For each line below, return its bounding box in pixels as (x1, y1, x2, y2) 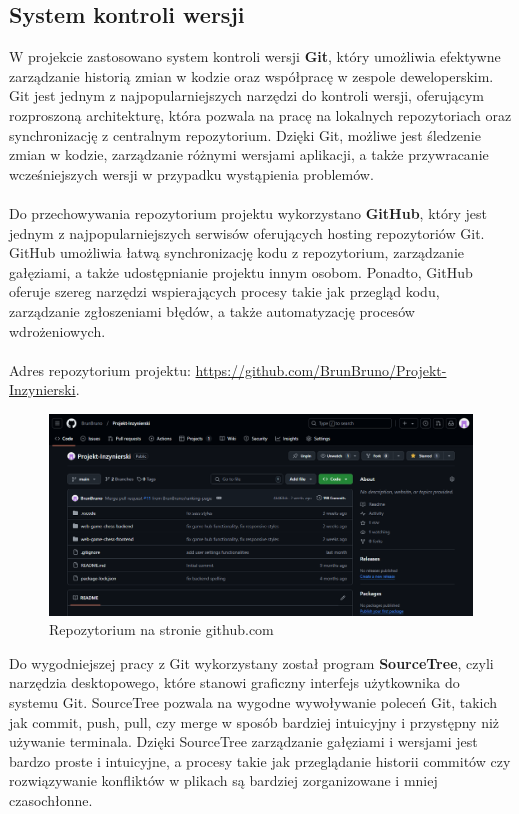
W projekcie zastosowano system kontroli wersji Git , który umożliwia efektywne (9, 46, 501, 67)
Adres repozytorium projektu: (9, 359, 191, 380)
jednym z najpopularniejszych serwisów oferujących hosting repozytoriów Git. (9, 222, 485, 243)
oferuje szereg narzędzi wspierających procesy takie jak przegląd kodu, (9, 281, 440, 302)
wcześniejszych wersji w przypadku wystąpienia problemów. (9, 163, 374, 184)
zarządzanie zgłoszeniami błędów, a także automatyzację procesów (9, 300, 415, 321)
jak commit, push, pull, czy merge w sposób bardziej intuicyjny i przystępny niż (9, 711, 500, 732)
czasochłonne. (9, 789, 93, 810)
